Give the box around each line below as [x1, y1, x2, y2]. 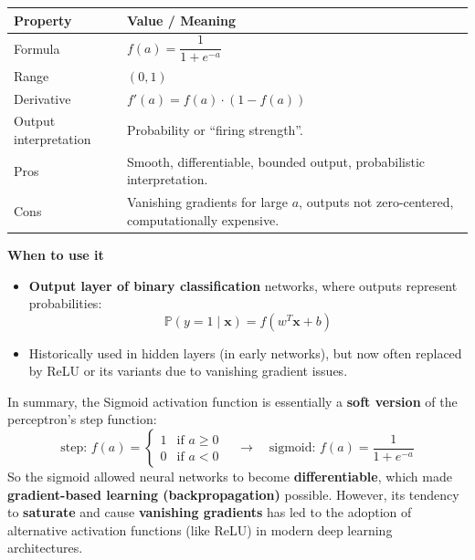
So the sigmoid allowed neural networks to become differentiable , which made [7, 467, 452, 486]
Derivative [14, 88, 71, 108]
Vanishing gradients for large [126, 192, 289, 212]
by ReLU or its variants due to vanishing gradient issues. [28, 361, 348, 380]
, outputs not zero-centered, [299, 192, 454, 212]
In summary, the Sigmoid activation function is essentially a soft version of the [7, 391, 458, 410]
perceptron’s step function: [7, 410, 157, 429]
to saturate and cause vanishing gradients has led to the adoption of [7, 503, 412, 522]
